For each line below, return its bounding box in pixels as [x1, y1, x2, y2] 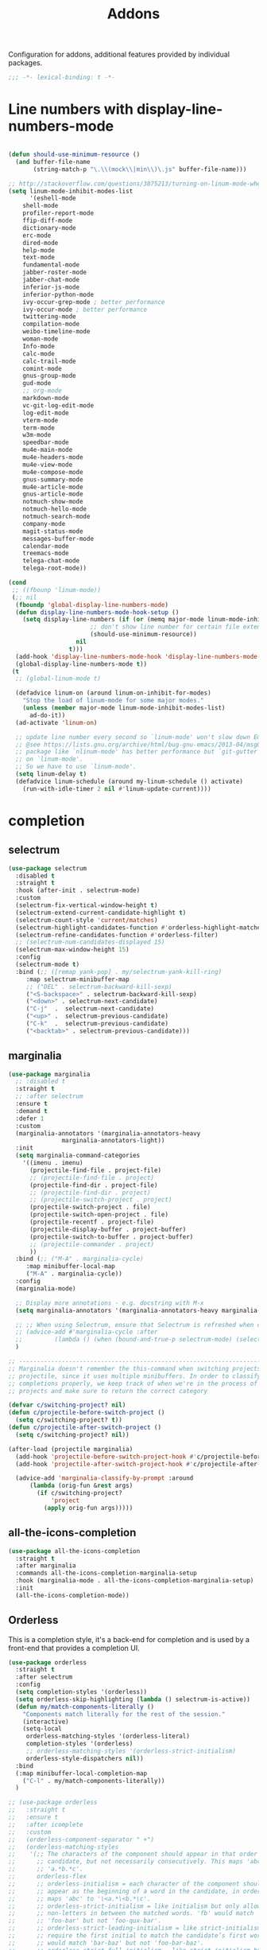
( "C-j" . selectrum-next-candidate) [25, 1005, 155, 1013]
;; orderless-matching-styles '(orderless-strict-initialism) [25, 1747, 237, 1755]
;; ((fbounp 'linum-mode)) [11, 586, 102, 594]
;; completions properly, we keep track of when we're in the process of [8, 1380, 258, 1388]
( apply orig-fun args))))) [43, 1504, 133, 1512]
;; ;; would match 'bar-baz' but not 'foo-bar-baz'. [8, 1939, 204, 1947]
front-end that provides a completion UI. [8, 1643, 141, 1652]
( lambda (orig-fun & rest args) [29, 1481, 133, 1490]
